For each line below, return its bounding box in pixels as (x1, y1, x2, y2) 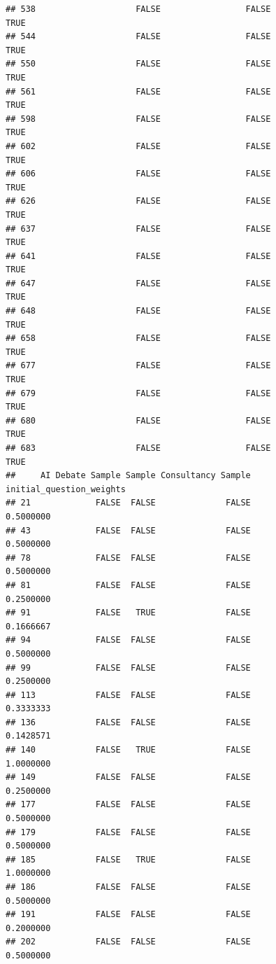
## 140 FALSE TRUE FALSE (6, 745, 251, 755)
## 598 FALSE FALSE (6, 113, 271, 124)
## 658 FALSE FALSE (6, 333, 271, 344)
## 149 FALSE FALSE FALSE (6, 772, 251, 783)
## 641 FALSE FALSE (6, 251, 271, 261)
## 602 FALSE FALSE (6, 141, 271, 151)
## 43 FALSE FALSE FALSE (6, 525, 251, 536)
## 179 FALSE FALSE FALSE (6, 827, 251, 837)
